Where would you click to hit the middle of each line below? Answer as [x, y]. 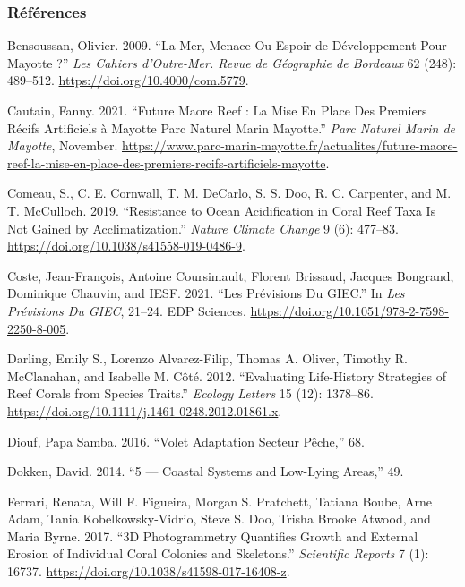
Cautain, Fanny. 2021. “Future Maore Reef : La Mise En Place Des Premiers [217, 110]
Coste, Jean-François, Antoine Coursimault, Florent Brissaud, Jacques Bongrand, [231, 275]
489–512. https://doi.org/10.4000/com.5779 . [128, 80]
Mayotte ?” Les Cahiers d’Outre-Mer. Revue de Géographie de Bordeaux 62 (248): [232, 62]
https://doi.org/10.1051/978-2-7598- [349, 310]
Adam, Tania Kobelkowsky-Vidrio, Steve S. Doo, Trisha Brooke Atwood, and [219, 519]
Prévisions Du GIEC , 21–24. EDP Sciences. [127, 310]
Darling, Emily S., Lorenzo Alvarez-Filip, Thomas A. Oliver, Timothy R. [207, 358]
